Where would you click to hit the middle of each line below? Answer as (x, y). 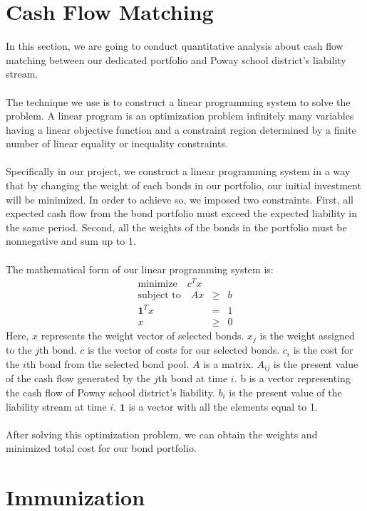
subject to (159, 296)
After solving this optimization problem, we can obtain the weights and (162, 434)
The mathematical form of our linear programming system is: (140, 269)
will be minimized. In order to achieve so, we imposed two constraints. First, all (180, 199)
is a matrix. (228, 363)
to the (19, 350)
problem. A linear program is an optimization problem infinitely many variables (180, 116)
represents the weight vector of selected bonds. (143, 335)
